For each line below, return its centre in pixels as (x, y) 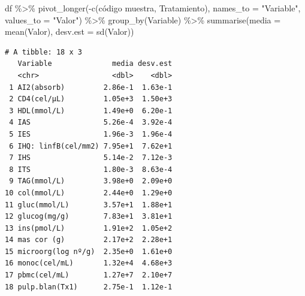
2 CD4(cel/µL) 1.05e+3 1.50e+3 (91, 99)
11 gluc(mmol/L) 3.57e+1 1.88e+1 (89, 205)
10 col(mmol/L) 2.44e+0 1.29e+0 (89, 193)
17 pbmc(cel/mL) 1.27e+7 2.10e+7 (89, 275)
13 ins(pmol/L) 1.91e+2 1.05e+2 (89, 228)
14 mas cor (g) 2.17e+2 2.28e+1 (89, 240)
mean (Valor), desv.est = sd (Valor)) (70, 31)
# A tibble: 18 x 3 (43, 52)
